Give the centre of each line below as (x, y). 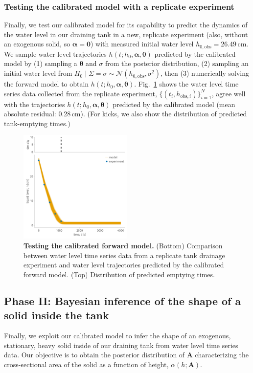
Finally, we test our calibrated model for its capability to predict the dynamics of (126, 25)
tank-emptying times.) (37, 123)
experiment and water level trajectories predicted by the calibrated (124, 265)
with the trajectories (34, 104)
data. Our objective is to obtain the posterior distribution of (94, 355)
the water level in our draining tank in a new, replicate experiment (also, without (126, 34)
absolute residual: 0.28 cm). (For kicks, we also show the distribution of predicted (126, 114)
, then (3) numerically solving (205, 73)
